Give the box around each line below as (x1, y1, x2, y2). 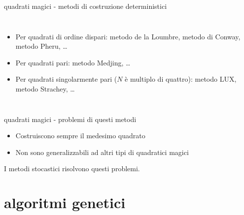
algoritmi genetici (4, 192, 126, 213)
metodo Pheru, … (15, 41, 68, 51)
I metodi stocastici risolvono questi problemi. (4, 163, 140, 174)
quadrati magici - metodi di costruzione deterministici (4, 1, 167, 11)
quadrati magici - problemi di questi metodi (4, 114, 137, 124)
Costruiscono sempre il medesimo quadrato (15, 130, 145, 141)
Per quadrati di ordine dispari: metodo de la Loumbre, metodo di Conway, (15, 31, 241, 41)
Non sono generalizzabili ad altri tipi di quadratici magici (15, 147, 189, 157)
